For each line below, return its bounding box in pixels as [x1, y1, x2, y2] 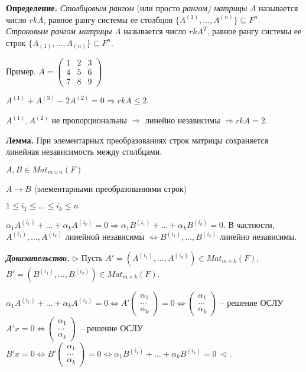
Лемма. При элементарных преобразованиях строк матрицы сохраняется [6, 133, 268, 146]
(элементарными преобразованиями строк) [34, 182, 187, 194]
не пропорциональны [51, 114, 127, 126]
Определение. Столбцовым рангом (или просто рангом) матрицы [6, 2, 248, 14]
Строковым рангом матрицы [6, 25, 112, 37]
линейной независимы [65, 230, 145, 243]
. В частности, [223, 218, 275, 231]
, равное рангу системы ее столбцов [43, 13, 173, 25]
